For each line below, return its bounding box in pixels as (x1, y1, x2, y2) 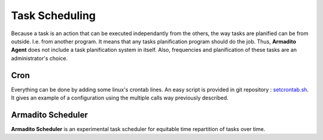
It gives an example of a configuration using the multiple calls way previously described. (11, 94, 228, 101)
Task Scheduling (11, 9, 96, 22)
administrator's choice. (11, 54, 68, 62)
